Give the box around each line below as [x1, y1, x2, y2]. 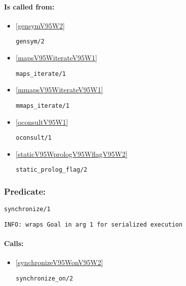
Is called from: [4, 1, 54, 11]
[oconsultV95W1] [15, 116, 68, 127]
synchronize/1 [4, 206, 51, 213]
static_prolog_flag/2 [15, 166, 87, 174]
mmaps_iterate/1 [15, 102, 70, 109]
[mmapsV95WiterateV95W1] [15, 84, 103, 95]
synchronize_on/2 [15, 275, 73, 282]
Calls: [4, 238, 24, 249]
